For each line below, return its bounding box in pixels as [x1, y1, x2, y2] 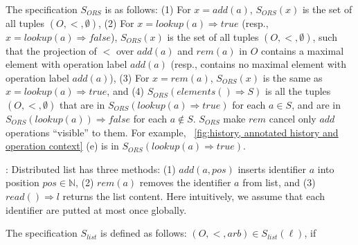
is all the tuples [265, 84, 331, 98]
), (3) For [109, 70, 150, 84]
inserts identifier [238, 161, 307, 176]
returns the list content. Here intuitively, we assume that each [62, 188, 325, 203]
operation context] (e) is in [6, 138, 119, 153]
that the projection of [6, 43, 97, 57]
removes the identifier [139, 175, 231, 190]
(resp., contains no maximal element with [170, 57, 346, 71]
